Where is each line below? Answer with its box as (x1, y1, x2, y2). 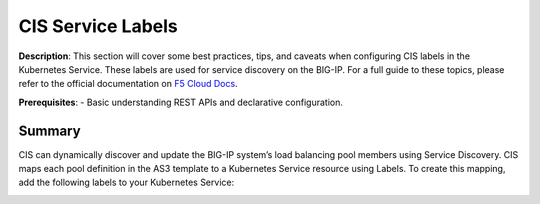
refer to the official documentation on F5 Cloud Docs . (18, 78, 239, 90)
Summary (18, 122, 81, 139)
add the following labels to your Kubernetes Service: (18, 176, 235, 189)
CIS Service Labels (18, 15, 179, 37)
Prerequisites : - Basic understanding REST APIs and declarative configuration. (18, 96, 344, 108)
